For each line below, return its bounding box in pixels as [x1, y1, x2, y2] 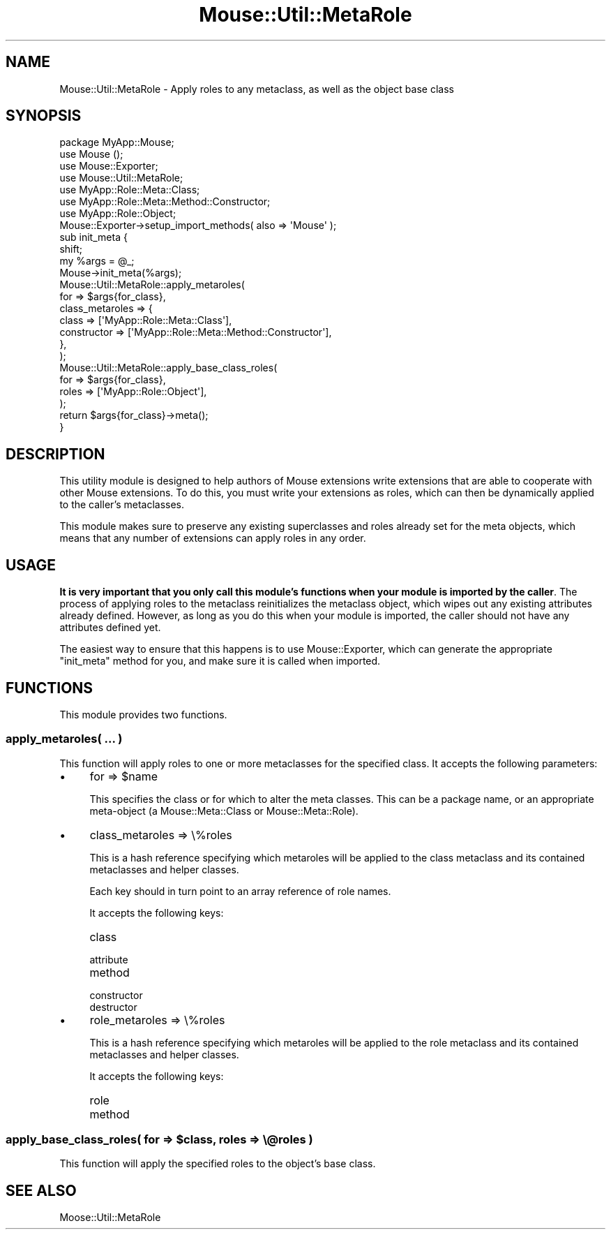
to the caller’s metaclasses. [59, 498, 185, 511]
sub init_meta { [59, 231, 128, 244]
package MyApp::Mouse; [59, 136, 174, 149]
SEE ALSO [6, 1181, 77, 1199]
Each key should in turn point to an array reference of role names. [89, 885, 391, 897]
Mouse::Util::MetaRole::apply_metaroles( [59, 279, 245, 291]
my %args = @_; [59, 255, 135, 267]
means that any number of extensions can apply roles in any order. [59, 532, 366, 545]
